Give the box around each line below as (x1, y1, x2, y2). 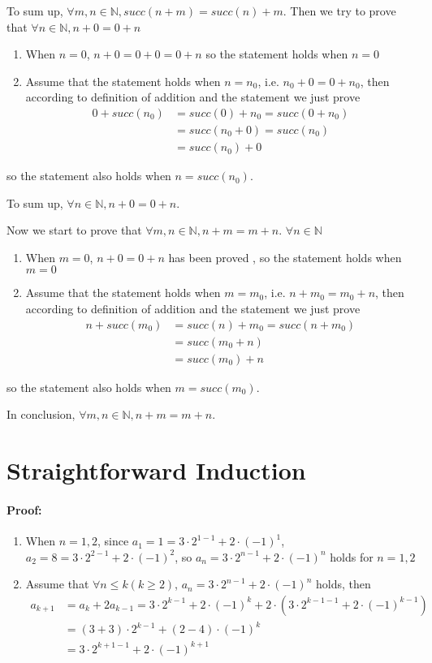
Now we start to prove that (6, 222, 142, 239)
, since (97, 532, 129, 549)
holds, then (316, 575, 371, 592)
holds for (330, 548, 374, 565)
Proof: (6, 501, 42, 518)
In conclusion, (6, 406, 76, 423)
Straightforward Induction (6, 454, 306, 487)
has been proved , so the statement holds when (168, 248, 402, 265)
